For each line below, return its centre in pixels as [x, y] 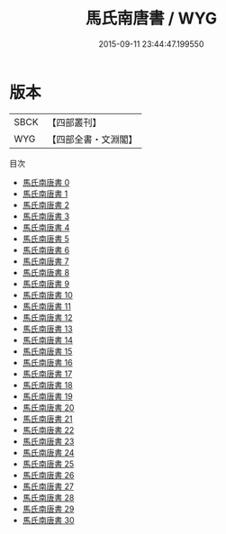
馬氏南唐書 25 [48, 464]
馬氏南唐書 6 [46, 249]
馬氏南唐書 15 [47, 351]
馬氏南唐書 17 [47, 374]
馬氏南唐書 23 [48, 441]
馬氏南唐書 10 [48, 294]
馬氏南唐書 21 [47, 419]
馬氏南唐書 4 [46, 227]
